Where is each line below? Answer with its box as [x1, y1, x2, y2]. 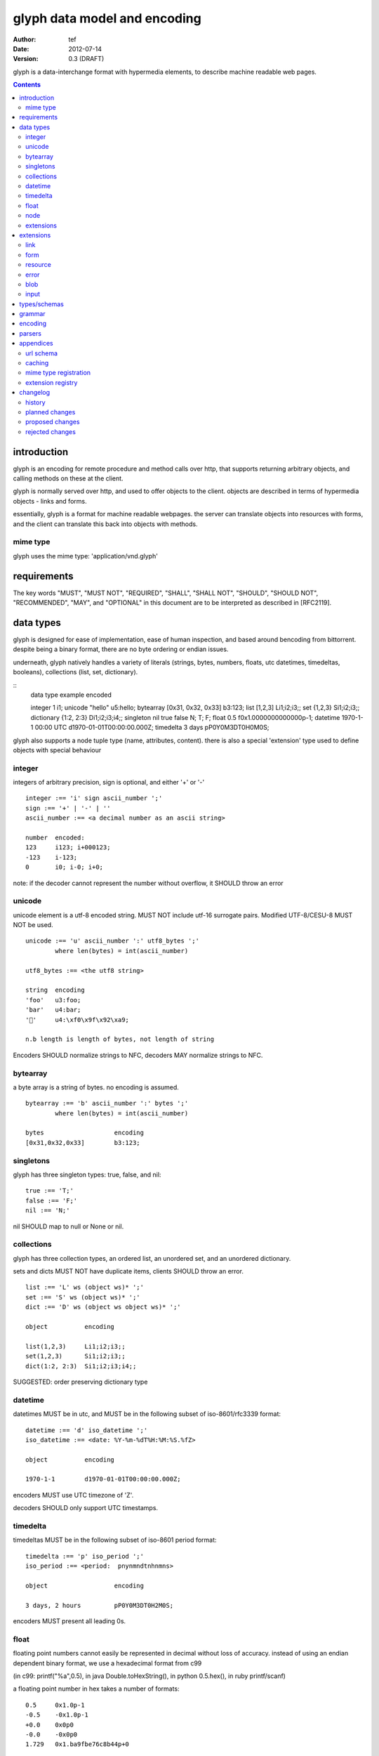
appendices [19, 339, 53, 348]
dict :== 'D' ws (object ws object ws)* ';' [25, 1303, 182, 1311]
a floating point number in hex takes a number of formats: [13, 1684, 180, 1693]
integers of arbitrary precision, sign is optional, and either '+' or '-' [13, 778, 205, 787]
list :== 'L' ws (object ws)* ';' [25, 1283, 144, 1292]
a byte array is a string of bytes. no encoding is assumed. [13, 1082, 179, 1092]
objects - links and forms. [13, 497, 87, 505]
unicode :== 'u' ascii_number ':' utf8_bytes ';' [25, 937, 200, 945]
